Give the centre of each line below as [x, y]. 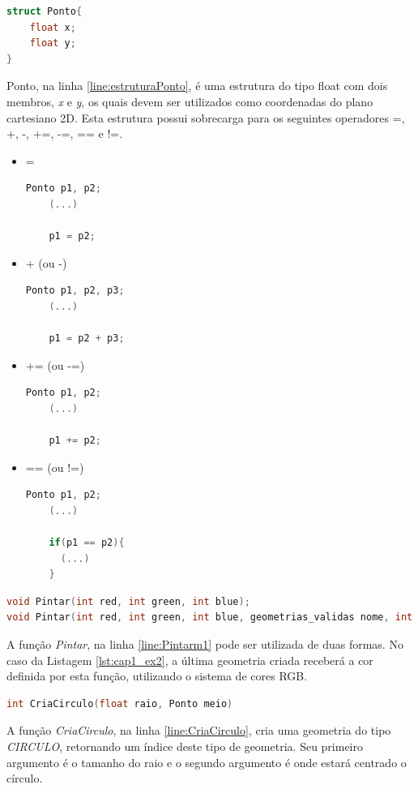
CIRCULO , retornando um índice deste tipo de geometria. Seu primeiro [185, 746]
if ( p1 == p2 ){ [87, 543]
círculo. [25, 778]
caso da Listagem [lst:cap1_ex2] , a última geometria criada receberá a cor [190, 660]
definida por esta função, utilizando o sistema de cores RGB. [157, 676]
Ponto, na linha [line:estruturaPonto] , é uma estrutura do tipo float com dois [197, 86]
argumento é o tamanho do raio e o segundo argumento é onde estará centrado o [207, 762]
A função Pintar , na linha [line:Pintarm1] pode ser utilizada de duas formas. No [205, 644]
